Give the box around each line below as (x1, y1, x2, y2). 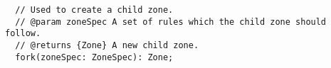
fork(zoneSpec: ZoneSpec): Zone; (15, 52, 174, 62)
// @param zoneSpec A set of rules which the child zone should (15, 16, 327, 27)
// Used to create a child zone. (15, 5, 174, 15)
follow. (5, 28, 41, 39)
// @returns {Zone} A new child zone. (15, 40, 199, 50)
